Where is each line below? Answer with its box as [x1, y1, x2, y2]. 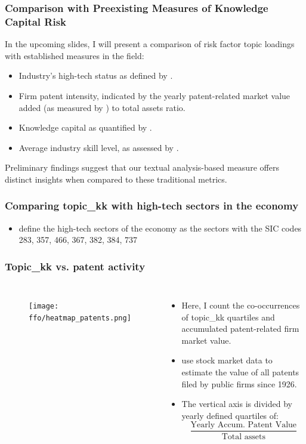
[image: [29, 302, 59, 311]
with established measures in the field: [5, 49, 144, 61]
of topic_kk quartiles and [181, 310, 275, 323]
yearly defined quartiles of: [181, 409, 279, 421]
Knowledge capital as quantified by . [18, 121, 152, 134]
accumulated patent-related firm [181, 322, 299, 335]
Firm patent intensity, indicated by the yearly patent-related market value [18, 89, 290, 101]
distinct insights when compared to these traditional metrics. [5, 172, 227, 185]
